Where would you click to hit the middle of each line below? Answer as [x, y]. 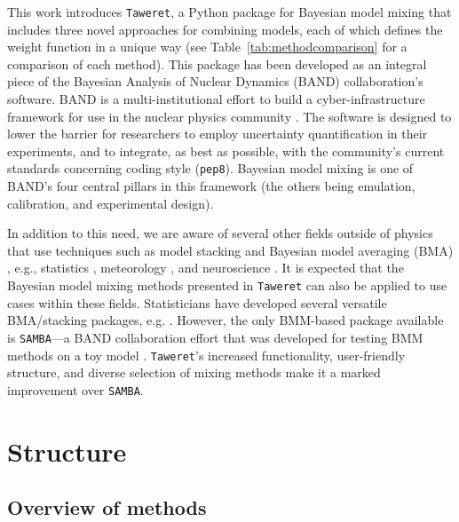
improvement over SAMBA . [75, 389]
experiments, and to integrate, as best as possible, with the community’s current [226, 150]
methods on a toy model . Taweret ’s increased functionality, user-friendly [206, 355]
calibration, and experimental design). [111, 203]
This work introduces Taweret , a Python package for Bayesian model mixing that [229, 12]
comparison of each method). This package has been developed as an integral [217, 63]
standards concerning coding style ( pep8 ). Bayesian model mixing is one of [210, 168]
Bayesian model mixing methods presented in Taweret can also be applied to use [227, 285]
